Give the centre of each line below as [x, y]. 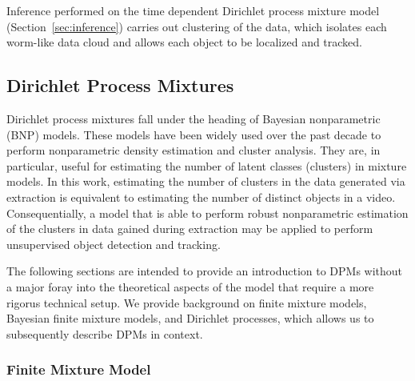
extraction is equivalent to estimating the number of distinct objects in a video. [201, 197]
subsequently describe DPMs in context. [105, 333]
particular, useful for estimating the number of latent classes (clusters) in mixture [207, 165]
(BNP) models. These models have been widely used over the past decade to [194, 134]
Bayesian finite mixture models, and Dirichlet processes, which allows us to [190, 318]
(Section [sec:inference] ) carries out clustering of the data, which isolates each [197, 26]
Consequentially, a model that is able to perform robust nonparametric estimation [207, 213]
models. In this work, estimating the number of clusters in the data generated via [206, 181]
